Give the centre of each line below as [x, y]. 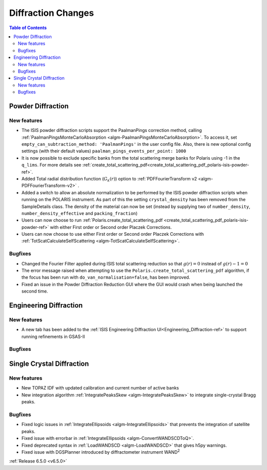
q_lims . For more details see [51, 165]
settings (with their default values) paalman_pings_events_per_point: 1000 [104, 151]
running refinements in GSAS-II [53, 337]
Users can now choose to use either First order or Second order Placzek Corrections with [113, 234]
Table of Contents [28, 28]
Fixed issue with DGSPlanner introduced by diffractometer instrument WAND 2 [101, 451]
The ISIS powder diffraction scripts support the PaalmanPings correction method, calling [112, 130]
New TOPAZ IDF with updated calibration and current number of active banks [100, 388]
